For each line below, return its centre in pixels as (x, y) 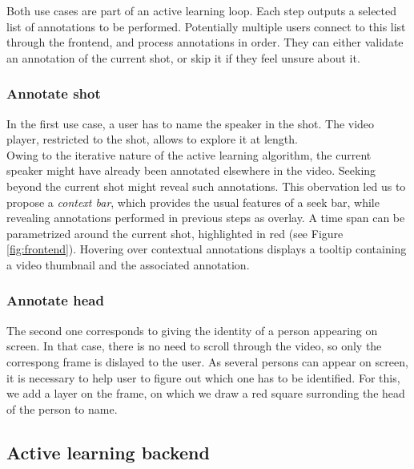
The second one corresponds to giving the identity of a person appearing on (192, 330)
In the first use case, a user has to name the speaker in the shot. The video (191, 123)
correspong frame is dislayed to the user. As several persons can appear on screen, (207, 361)
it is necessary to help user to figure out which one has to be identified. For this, (203, 377)
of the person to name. (62, 408)
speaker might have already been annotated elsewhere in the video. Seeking (191, 170)
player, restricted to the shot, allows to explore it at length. (152, 139)
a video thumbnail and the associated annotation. (128, 264)
